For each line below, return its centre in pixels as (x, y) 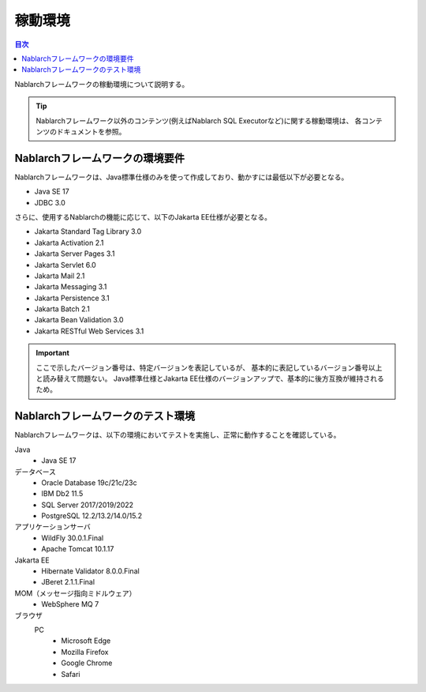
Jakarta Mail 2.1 (60, 276)
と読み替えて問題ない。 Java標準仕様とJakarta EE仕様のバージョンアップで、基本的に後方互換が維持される (210, 378)
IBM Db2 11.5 (62, 494)
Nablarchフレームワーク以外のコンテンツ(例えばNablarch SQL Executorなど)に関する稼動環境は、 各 (199, 120)
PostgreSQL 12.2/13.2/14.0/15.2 (92, 516)
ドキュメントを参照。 (91, 131)
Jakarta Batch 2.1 (62, 309)
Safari (71, 674)
